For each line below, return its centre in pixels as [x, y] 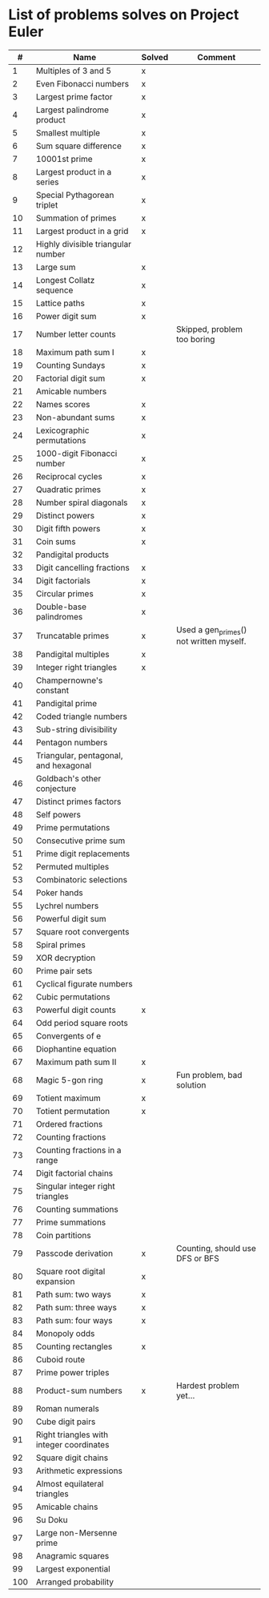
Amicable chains [67, 1507]
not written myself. [211, 641]
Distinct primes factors [78, 801]
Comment [217, 57]
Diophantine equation [76, 1049]
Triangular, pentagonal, [79, 756]
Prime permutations [73, 828]
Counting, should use [216, 1249]
